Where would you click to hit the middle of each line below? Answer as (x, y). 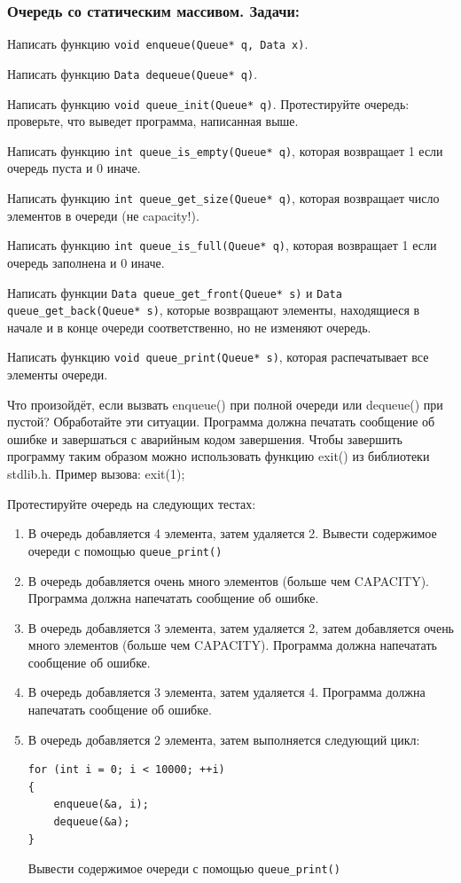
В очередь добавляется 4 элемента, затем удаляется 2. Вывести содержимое (232, 533)
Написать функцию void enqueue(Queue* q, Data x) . (158, 44)
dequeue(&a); (92, 822)
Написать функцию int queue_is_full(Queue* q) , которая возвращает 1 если (222, 245)
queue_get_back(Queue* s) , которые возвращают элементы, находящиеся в (214, 310)
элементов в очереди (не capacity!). (103, 215)
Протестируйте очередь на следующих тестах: (132, 503)
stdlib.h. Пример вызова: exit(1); (96, 474)
